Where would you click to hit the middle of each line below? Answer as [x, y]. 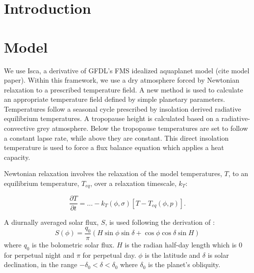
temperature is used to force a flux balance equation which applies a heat [114, 147]
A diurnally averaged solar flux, [51, 222]
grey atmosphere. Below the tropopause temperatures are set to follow [142, 128]
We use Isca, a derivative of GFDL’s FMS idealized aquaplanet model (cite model [127, 70]
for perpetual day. [109, 255]
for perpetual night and [39, 255]
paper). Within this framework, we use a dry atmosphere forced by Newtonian [122, 80]
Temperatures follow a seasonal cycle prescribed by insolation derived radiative [123, 108]
